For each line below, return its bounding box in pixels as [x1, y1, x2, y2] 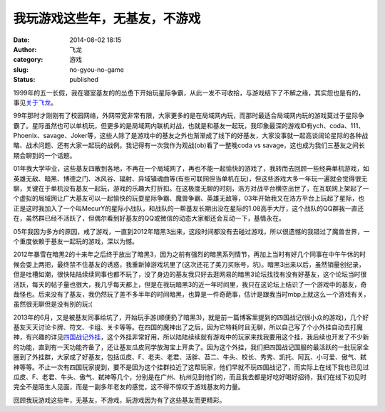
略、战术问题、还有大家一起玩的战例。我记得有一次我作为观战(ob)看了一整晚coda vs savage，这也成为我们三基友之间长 [13, 141, 365, 149]
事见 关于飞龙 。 [13, 98, 57, 107]
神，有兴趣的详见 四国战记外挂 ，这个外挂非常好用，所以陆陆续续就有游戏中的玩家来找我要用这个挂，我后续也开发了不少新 [13, 333, 369, 342]
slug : [13, 65, 29, 74]
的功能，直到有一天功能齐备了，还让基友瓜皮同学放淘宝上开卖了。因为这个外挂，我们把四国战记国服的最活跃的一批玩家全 [13, 342, 369, 352]
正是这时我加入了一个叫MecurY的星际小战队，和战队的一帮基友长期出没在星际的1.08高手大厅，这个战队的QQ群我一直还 [13, 204, 364, 213]
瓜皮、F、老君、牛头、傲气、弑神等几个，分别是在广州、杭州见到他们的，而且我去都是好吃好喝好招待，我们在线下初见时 [13, 373, 367, 381]
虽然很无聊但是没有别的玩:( [13, 300, 93, 309]
